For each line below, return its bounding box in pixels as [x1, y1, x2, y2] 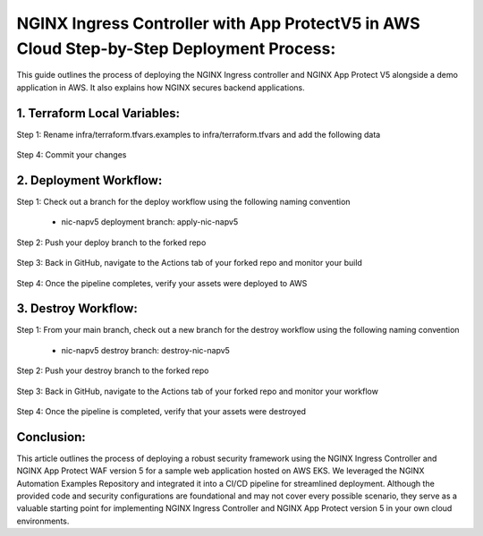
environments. [16, 515, 70, 526]
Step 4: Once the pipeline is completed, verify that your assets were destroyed [16, 405, 307, 416]
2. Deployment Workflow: [16, 173, 163, 188]
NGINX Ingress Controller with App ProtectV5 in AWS [16, 13, 420, 33]
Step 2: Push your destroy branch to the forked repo [16, 365, 209, 376]
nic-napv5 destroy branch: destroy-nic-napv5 [61, 345, 230, 355]
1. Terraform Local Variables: [16, 106, 181, 121]
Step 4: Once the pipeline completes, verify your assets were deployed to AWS [16, 277, 308, 288]
